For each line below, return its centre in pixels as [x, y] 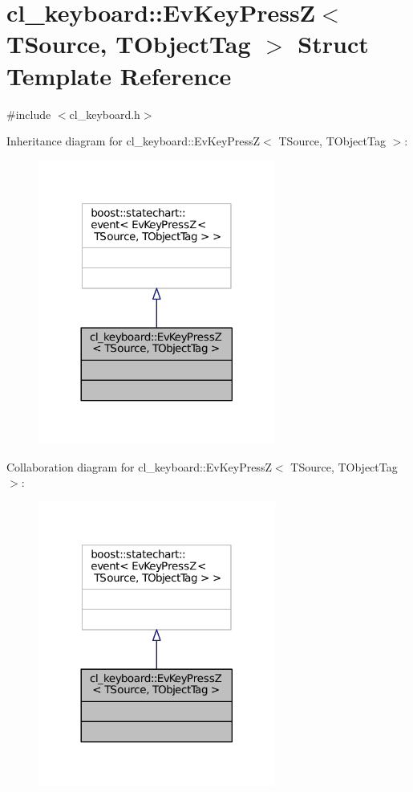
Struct [333, 44]
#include [29, 114]
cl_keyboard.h [105, 114]
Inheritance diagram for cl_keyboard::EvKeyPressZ [134, 141]
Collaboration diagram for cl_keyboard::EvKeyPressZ [139, 466]
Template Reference [119, 75]
